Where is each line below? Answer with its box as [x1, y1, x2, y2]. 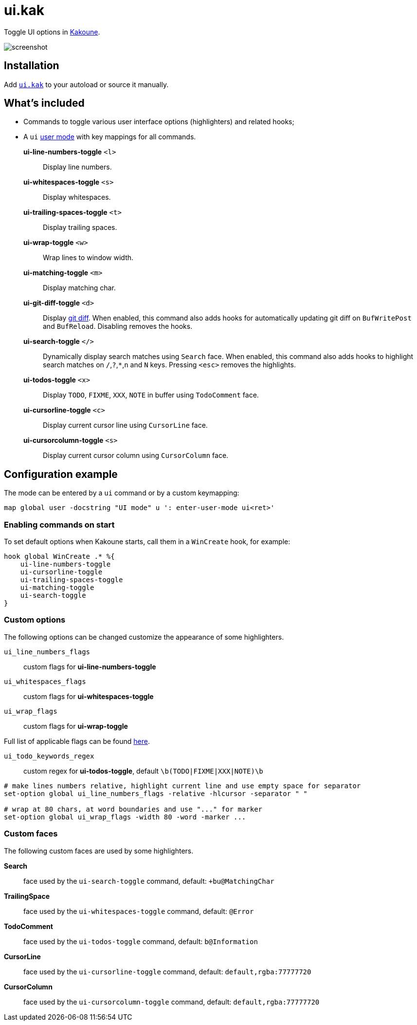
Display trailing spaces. [43, 223, 117, 232]
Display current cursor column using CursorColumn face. [43, 451, 229, 460]
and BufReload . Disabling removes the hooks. [43, 322, 193, 331]
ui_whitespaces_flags [4, 677, 86, 685]
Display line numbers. [43, 163, 112, 171]
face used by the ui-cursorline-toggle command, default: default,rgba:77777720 [23, 967, 311, 976]
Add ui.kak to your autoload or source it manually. [4, 80, 169, 89]
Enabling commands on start [4, 519, 115, 530]
